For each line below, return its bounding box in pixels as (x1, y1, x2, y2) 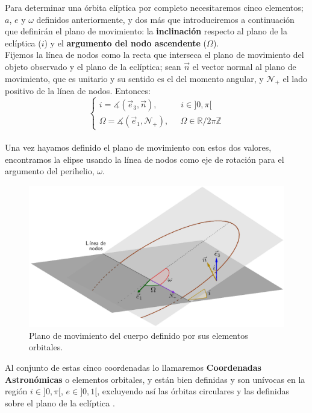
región (5, 385, 28, 397)
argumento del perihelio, (5, 165, 95, 177)
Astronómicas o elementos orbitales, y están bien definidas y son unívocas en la (5, 373, 305, 385)
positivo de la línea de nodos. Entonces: (5, 84, 151, 97)
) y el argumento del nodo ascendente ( (44, 36, 207, 49)
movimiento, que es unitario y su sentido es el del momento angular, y (5, 72, 264, 84)
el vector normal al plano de (192, 60, 296, 72)
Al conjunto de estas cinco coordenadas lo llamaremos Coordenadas (5, 361, 261, 374)
